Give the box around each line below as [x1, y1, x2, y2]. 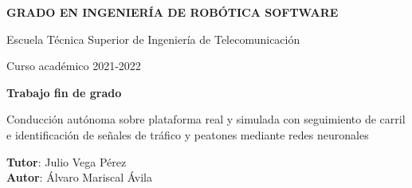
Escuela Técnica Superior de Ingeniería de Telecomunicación [6, 30, 300, 47]
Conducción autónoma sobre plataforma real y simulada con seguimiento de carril [6, 111, 406, 127]
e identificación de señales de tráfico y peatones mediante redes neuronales [6, 126, 369, 143]
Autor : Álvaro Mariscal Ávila [6, 169, 152, 186]
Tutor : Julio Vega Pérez [6, 153, 127, 170]
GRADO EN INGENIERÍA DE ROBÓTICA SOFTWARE [6, 4, 339, 20]
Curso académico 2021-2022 [6, 57, 141, 74]
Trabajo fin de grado [6, 84, 122, 100]
